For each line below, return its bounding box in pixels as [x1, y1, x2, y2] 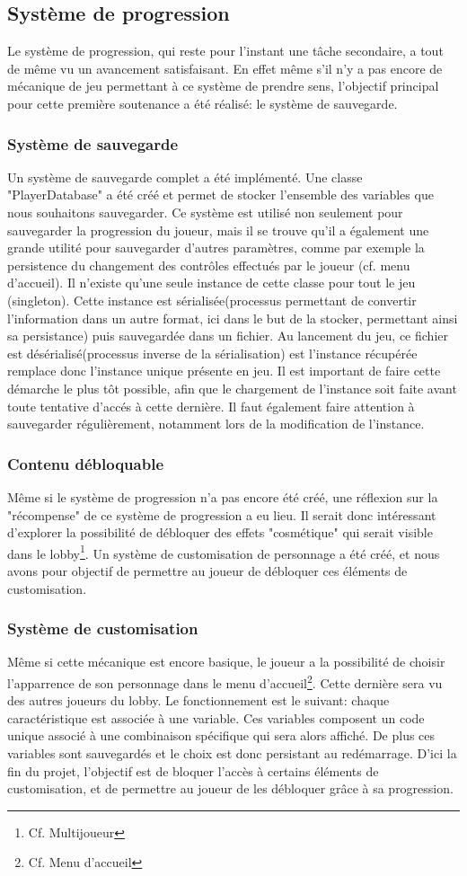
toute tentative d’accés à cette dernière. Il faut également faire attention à [7, 396, 415, 415]
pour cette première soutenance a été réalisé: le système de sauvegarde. [7, 93, 398, 112]
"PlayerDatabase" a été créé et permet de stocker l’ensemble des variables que [7, 185, 434, 204]
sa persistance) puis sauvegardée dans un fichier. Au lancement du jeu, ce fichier [7, 326, 448, 345]
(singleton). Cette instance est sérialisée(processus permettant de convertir [7, 290, 417, 309]
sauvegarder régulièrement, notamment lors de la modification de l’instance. [7, 414, 425, 433]
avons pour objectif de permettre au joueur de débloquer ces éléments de [7, 561, 408, 580]
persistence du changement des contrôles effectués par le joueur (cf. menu [7, 255, 410, 274]
